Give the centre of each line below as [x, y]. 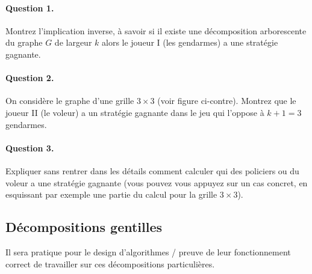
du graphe [24, 42]
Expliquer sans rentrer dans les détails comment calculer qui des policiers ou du [152, 170]
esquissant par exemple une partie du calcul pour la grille [111, 194]
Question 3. [30, 148]
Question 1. [30, 8]
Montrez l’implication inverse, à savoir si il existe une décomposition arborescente [156, 30]
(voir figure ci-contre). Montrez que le [227, 101]
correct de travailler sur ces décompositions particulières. [110, 263]
